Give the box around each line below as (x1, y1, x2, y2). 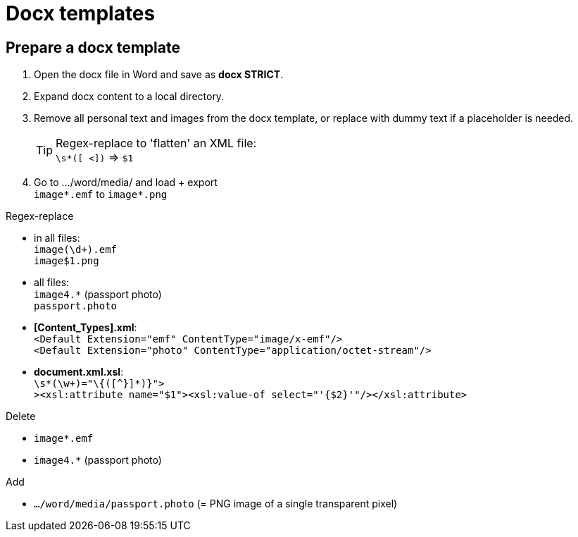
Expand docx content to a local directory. (34, 90, 225, 103)
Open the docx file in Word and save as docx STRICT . (34, 68, 284, 81)
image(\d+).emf (34, 244, 118, 256)
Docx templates (6, 1, 156, 25)
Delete (6, 410, 36, 423)
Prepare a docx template (6, 38, 180, 56)
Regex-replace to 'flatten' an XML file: (56, 136, 257, 151)
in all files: (34, 232, 80, 245)
